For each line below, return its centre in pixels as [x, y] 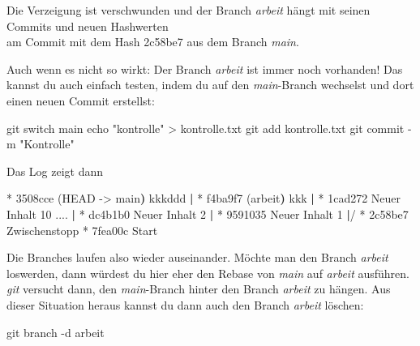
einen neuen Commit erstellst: [81, 100]
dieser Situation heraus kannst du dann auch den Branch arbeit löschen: [185, 304]
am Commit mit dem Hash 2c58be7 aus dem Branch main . [153, 42]
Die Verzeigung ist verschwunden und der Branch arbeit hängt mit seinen [189, 10]
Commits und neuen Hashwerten [88, 26]
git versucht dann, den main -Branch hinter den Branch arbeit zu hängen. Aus [199, 289]
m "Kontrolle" [41, 144]
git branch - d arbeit [56, 332]
